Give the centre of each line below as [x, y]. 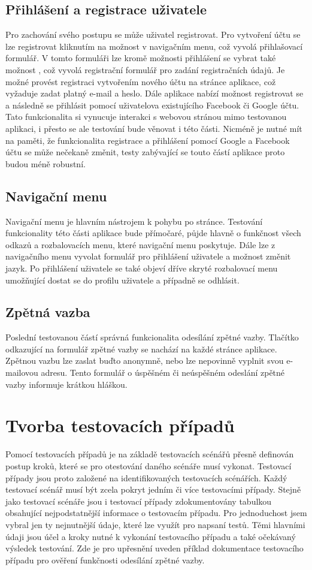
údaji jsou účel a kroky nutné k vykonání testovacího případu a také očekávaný [151, 536]
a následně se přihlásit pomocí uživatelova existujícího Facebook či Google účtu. [152, 105]
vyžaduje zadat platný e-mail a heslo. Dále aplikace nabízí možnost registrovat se [155, 93]
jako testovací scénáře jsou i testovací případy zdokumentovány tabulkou [139, 501]
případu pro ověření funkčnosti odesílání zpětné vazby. [105, 560]
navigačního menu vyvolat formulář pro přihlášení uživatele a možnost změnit [148, 256]
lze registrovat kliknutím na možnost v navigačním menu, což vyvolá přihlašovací [154, 46]
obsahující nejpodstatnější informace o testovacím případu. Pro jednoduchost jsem [156, 513]
